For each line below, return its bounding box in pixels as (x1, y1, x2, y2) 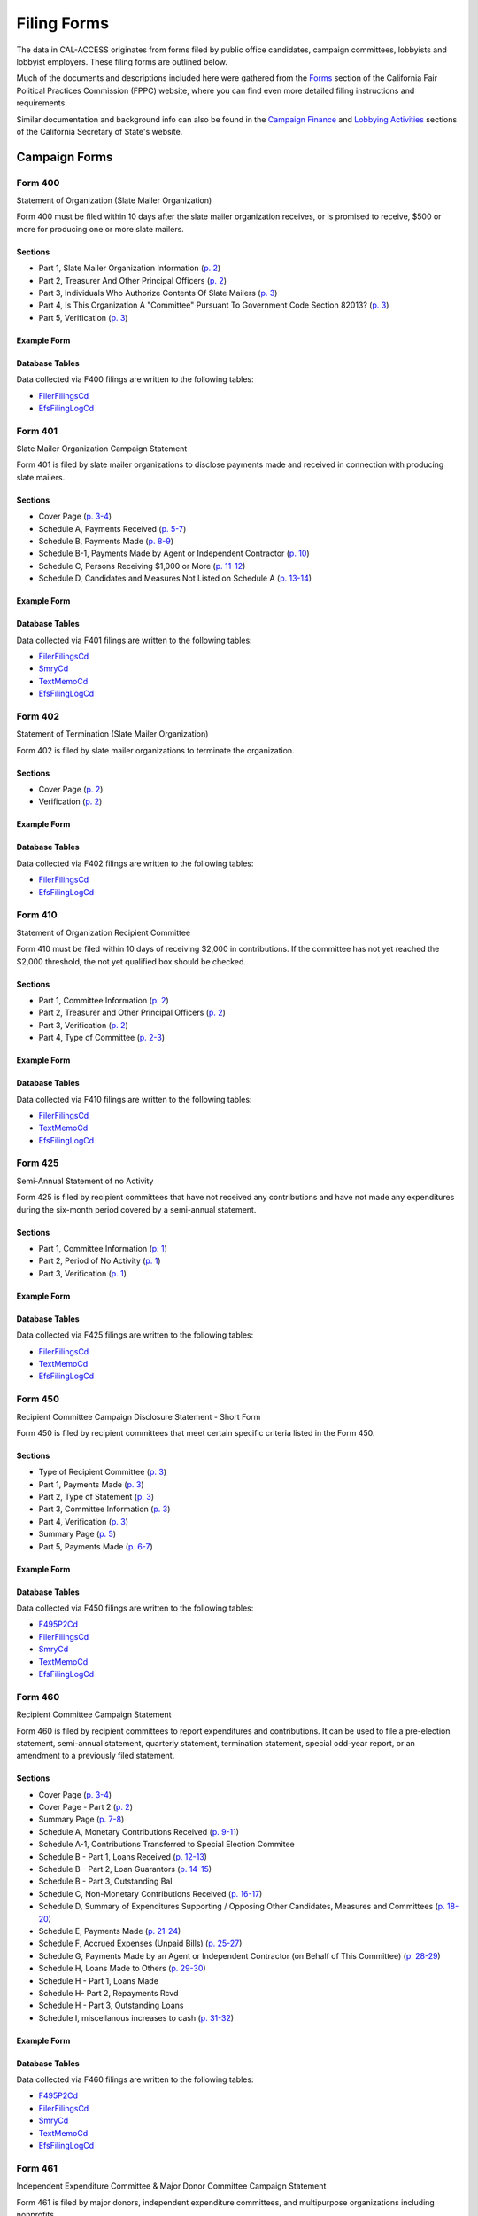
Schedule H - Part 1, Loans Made (38, 1975, 159, 1986)
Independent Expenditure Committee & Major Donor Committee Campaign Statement (16, 2181, 327, 2191)
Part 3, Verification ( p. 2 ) (38, 1019, 128, 1030)
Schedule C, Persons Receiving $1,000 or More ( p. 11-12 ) (38, 560, 246, 571)
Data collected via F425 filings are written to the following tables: (16, 1330, 254, 1340)
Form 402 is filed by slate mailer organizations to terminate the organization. (16, 745, 296, 755)
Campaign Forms (16, 149, 113, 164)
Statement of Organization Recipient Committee (16, 927, 191, 938)
